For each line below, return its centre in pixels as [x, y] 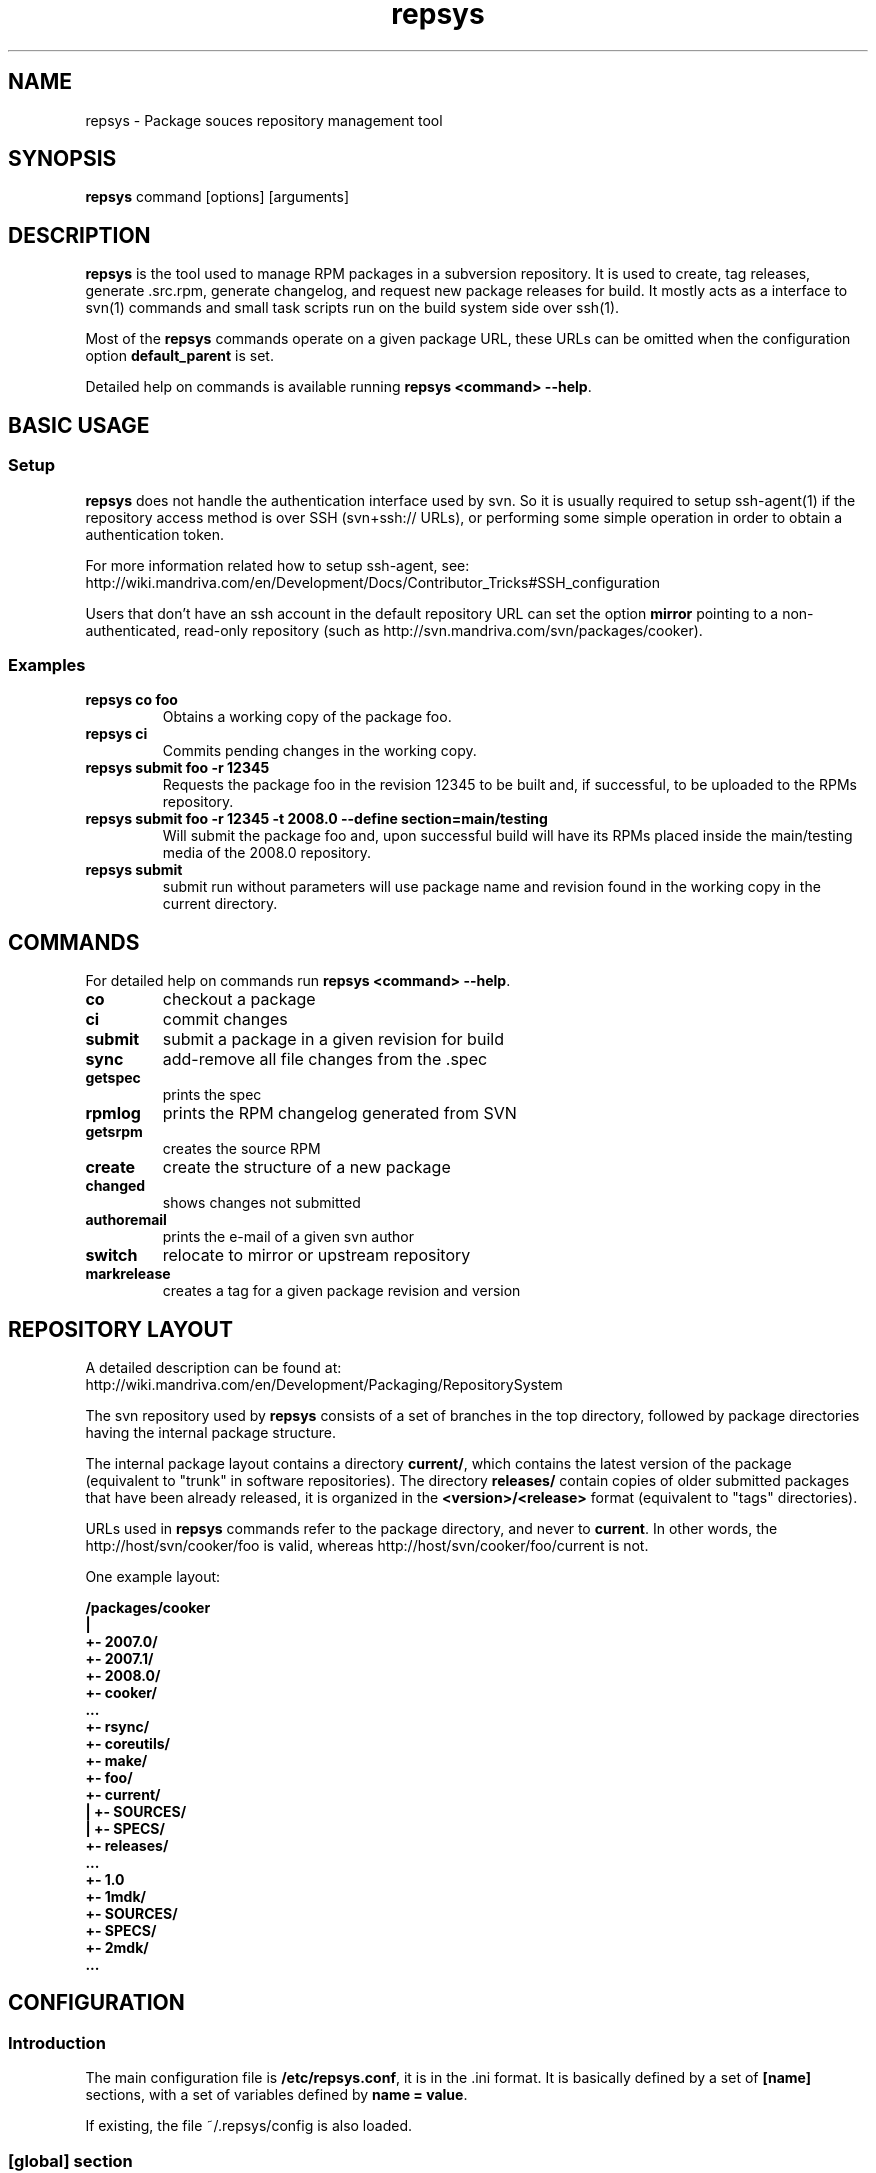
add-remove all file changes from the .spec [325, 1059]
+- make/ [116, 1760]
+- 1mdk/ [115, 1896]
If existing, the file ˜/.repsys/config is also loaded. [248, 2126]
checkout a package [239, 999]
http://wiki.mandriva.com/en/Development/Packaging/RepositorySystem [324, 1384]
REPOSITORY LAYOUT [120, 1329]
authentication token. [155, 534]
